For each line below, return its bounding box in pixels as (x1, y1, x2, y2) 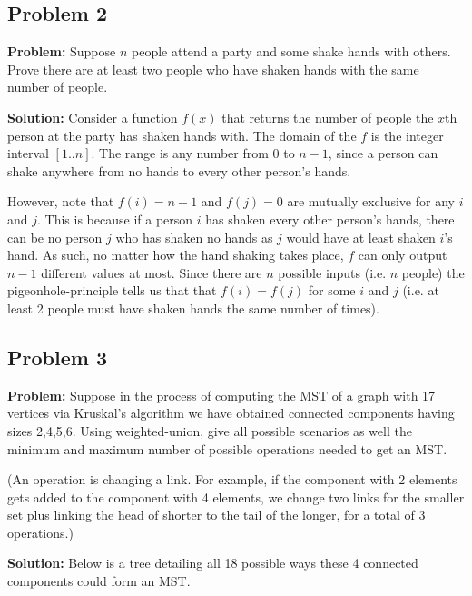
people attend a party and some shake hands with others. (132, 42, 451, 61)
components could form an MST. (7, 571, 191, 591)
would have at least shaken (286, 227, 436, 246)
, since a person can (328, 144, 438, 163)
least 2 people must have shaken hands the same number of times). (7, 298, 379, 317)
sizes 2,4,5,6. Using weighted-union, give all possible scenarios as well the (7, 421, 412, 440)
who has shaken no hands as (115, 227, 273, 246)
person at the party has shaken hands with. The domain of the (7, 125, 357, 144)
